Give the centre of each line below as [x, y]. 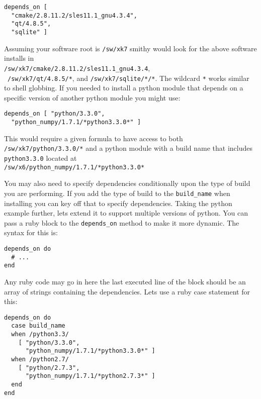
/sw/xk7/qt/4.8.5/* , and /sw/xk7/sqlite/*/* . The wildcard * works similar [128, 78]
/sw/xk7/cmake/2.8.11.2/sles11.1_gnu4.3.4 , [77, 68]
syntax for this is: [31, 232]
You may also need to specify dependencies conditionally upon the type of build [127, 183]
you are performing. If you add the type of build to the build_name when [117, 193]
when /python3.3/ [40, 334]
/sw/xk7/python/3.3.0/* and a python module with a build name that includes [128, 148]
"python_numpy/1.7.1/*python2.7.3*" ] [90, 376]
